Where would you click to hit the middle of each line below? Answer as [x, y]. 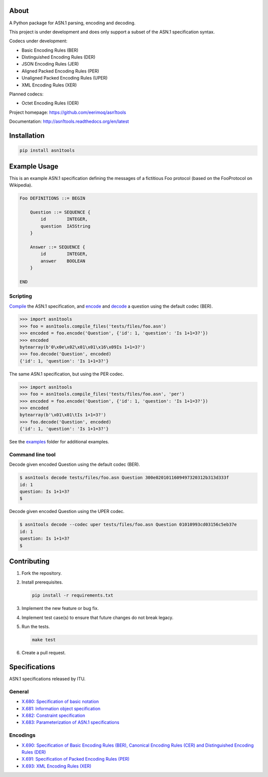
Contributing [29, 561]
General [19, 691]
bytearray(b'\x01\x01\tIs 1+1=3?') [63, 415]
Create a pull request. [44, 653]
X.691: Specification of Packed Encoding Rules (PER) [76, 759]
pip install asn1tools [47, 151]
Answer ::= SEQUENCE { [58, 247]
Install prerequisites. [42, 582]
